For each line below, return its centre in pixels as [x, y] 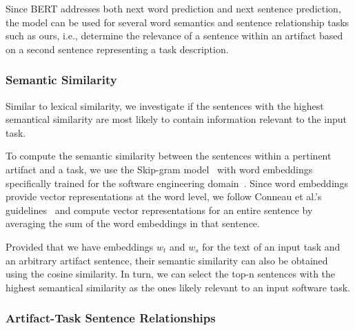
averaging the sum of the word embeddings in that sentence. [133, 223]
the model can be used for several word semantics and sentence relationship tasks [177, 22]
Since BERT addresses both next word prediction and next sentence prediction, [173, 8]
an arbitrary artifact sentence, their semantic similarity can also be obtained [167, 260]
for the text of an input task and [271, 246]
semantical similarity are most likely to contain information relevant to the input [176, 119]
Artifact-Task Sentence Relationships [111, 318]
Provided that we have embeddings [80, 246]
